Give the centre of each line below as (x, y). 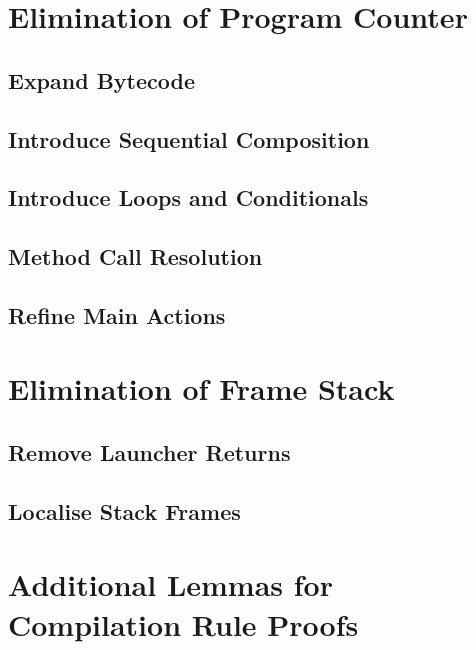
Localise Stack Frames (124, 510)
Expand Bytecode (102, 79)
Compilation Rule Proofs (183, 623)
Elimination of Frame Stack (201, 388)
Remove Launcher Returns (149, 452)
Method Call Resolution (135, 256)
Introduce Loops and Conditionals (188, 197)
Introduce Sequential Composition (189, 138)
